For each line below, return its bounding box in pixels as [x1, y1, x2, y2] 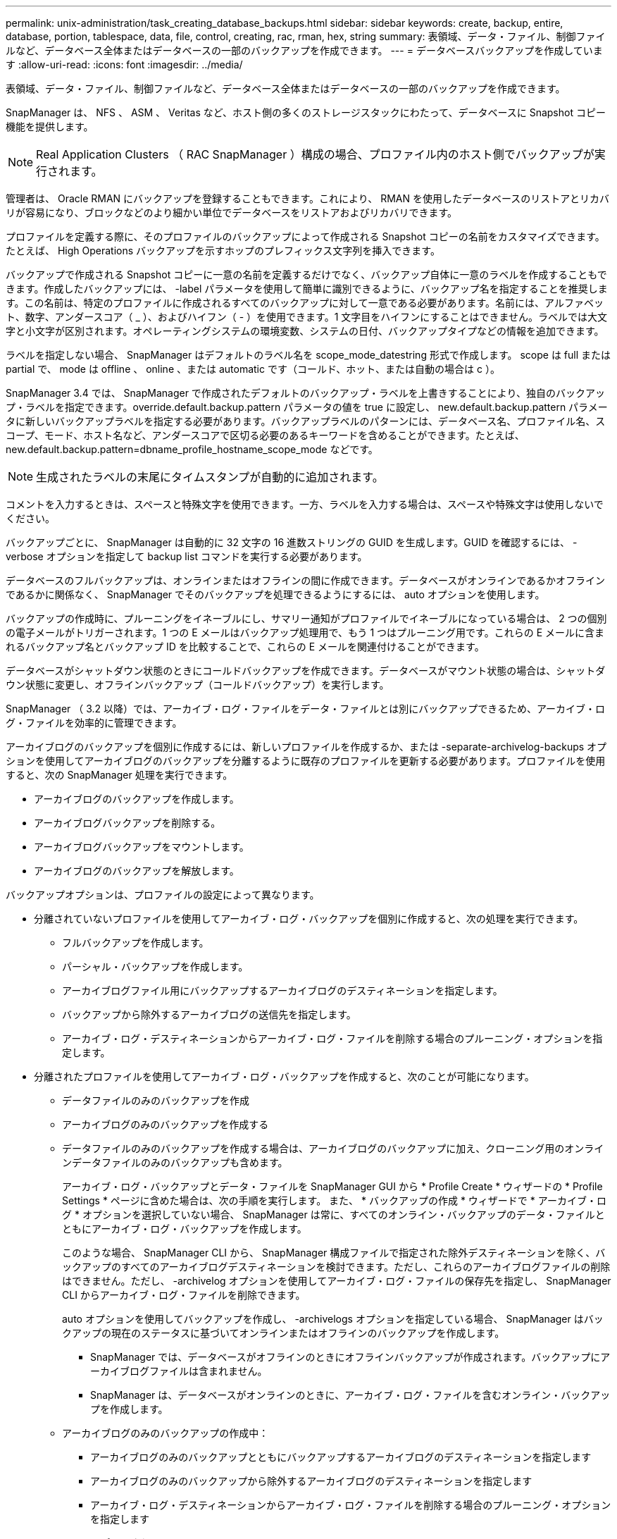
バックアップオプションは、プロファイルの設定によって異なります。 [6, 889, 320, 901]
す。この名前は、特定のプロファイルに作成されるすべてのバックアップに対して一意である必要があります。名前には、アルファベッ [6, 297, 604, 309]
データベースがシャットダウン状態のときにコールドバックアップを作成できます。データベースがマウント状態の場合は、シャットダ [6, 665, 606, 676]
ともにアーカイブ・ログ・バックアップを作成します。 [62, 1223, 307, 1235]
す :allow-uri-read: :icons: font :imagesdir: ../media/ [6, 58, 243, 70]
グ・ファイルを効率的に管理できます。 [6, 717, 182, 729]
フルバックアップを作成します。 [62, 937, 209, 948]
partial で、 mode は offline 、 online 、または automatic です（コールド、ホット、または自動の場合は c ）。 [6, 363, 500, 375]
